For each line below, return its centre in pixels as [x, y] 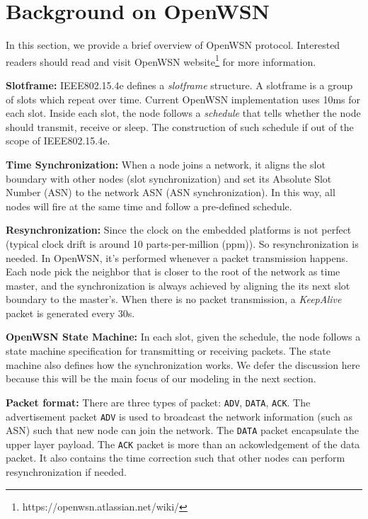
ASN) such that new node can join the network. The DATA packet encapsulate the [182, 430]
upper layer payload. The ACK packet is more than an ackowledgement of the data [183, 444]
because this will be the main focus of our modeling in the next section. [161, 378]
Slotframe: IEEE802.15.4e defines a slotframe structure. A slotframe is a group [179, 85]
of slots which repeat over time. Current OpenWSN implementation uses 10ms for [183, 99]
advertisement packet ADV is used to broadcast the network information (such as [179, 416]
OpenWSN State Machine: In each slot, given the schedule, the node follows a [183, 337]
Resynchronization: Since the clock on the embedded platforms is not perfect [179, 230]
